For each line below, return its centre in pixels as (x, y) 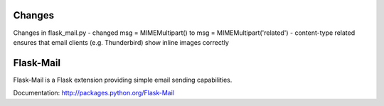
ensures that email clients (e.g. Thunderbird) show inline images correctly (121, 42)
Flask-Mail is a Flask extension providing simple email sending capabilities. (123, 80)
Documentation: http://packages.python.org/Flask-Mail (94, 93)
